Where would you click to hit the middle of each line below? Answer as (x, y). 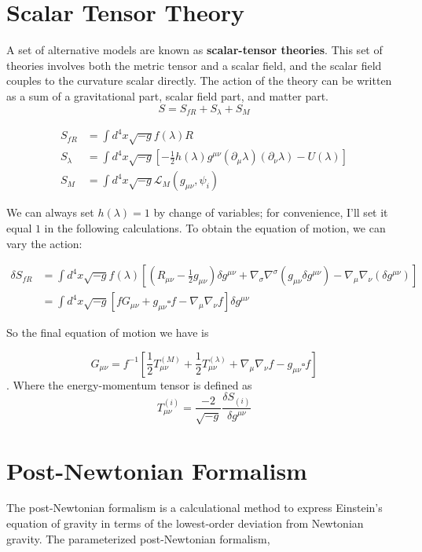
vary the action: (44, 243)
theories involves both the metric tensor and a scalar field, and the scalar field (194, 65)
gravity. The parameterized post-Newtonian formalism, (138, 538)
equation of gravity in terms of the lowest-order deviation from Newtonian (185, 523)
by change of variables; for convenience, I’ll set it (271, 212)
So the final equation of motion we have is (108, 333)
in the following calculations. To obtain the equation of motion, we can (215, 227)
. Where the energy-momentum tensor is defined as (129, 384)
